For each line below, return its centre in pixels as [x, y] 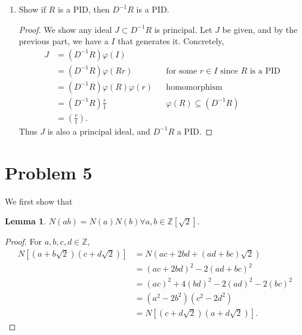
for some [182, 71]
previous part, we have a [64, 41]
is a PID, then [84, 9]
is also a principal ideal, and [99, 131]
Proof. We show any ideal [65, 29]
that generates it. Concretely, [171, 41]
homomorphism [194, 87]
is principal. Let [183, 29]
